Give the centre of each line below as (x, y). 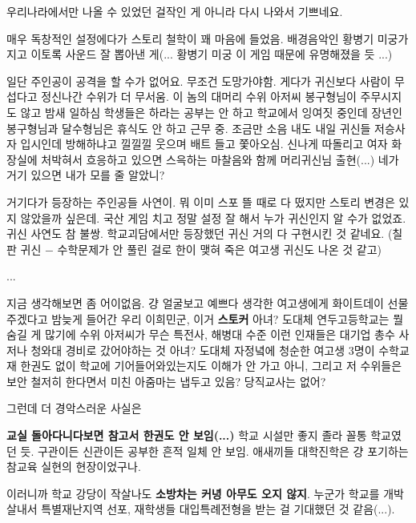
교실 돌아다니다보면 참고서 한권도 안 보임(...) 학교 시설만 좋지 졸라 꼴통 (187, 435)
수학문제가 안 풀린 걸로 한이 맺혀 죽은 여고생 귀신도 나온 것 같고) (220, 249)
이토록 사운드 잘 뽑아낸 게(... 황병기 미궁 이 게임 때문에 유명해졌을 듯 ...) (212, 54)
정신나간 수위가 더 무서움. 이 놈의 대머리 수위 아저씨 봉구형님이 (199, 97)
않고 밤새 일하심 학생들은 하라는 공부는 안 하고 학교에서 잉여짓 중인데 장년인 (211, 112)
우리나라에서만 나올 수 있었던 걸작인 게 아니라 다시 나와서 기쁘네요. (175, 11)
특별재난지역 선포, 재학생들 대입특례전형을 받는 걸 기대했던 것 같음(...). (218, 509)
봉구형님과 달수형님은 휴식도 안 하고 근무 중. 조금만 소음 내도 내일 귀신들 (189, 128)
